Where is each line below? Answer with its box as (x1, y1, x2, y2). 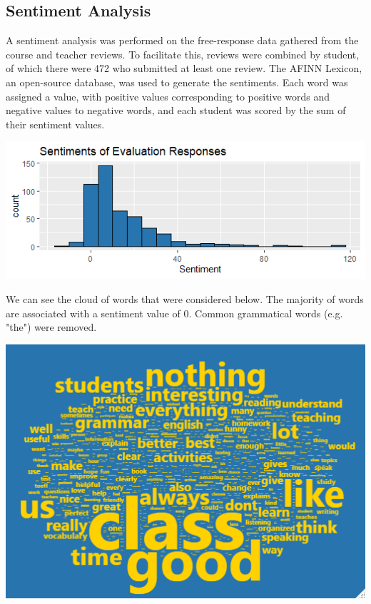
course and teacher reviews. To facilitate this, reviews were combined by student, (6, 46, 360, 61)
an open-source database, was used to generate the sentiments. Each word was (6, 74, 348, 89)
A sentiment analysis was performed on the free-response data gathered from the (6, 33, 359, 48)
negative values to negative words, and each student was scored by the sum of (6, 103, 346, 118)
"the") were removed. (6, 319, 97, 334)
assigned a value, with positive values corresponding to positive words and (6, 88, 330, 103)
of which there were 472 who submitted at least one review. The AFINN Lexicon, (6, 61, 362, 76)
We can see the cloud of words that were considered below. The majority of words (6, 291, 364, 306)
